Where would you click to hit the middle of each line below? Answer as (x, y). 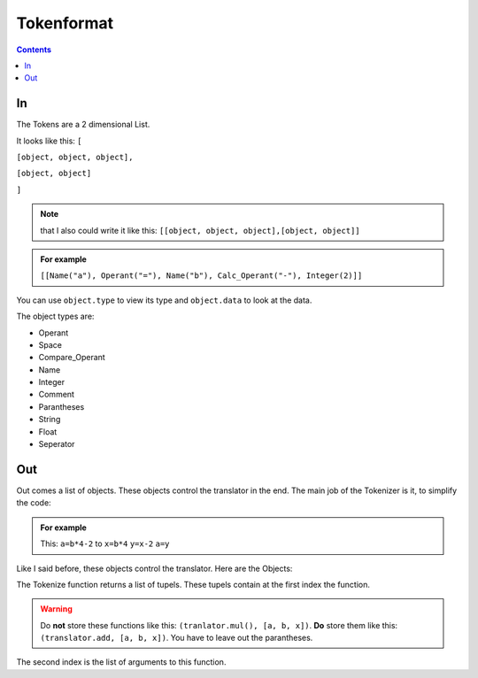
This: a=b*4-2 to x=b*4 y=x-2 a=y (105, 543)
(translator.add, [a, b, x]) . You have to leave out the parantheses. (177, 638)
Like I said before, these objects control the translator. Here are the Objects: (154, 568)
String (50, 420)
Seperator (57, 444)
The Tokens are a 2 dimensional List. (83, 125)
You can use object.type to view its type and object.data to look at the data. (164, 300)
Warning (56, 609)
